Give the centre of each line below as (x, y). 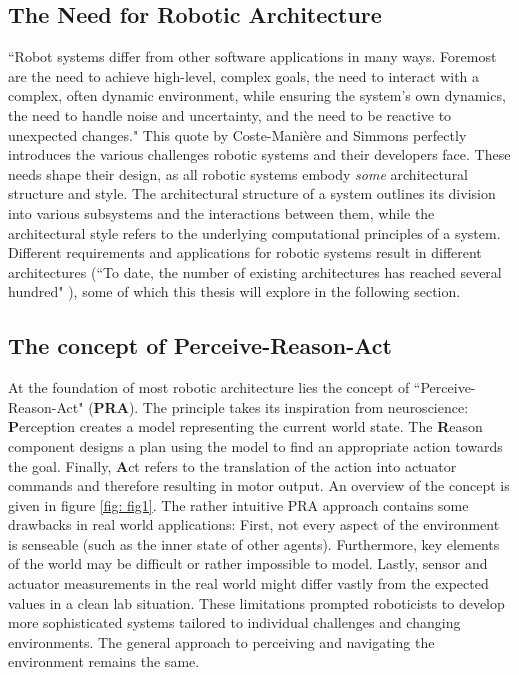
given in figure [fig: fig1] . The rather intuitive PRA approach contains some (238, 504)
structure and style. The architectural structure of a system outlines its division (252, 193)
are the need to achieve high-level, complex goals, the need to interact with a (244, 75)
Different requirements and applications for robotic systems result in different (245, 252)
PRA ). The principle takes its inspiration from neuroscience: (281, 406)
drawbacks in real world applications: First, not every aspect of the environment (254, 524)
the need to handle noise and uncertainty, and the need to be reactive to (230, 114)
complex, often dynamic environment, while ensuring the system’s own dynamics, (257, 95)
